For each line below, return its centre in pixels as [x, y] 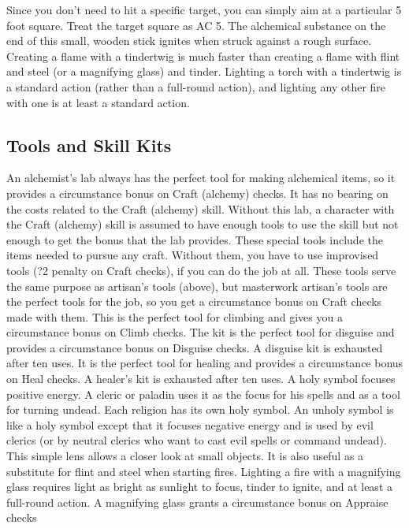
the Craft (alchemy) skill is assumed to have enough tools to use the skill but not [203, 224]
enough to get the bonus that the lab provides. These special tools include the [195, 239]
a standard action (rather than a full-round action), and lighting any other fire [196, 86]
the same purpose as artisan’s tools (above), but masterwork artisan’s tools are [197, 286]
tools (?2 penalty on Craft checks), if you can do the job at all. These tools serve [201, 270]
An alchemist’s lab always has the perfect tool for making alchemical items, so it [201, 178]
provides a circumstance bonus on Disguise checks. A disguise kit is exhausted [195, 347]
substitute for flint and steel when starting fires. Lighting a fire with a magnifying [204, 471]
